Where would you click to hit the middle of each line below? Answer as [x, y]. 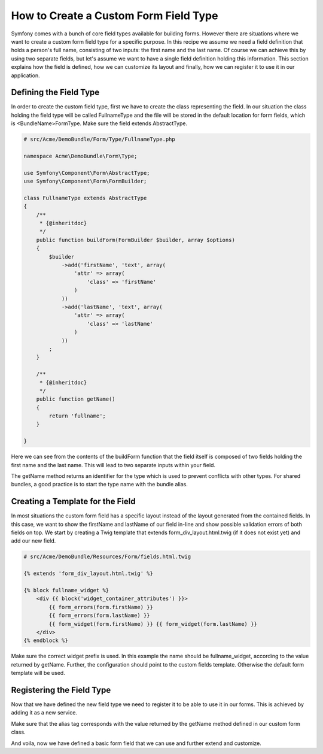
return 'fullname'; [77, 416]
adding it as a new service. [44, 713]
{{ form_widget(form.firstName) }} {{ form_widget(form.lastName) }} [153, 624]
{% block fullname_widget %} [66, 591]
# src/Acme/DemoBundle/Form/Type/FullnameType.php [100, 140]
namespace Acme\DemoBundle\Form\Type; [80, 156]
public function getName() [76, 399]
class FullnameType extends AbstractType [85, 198]
